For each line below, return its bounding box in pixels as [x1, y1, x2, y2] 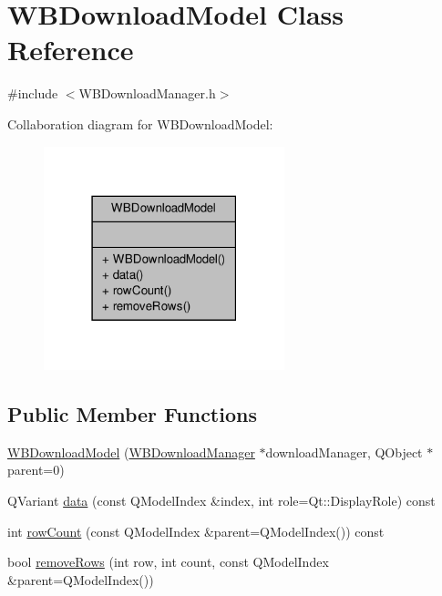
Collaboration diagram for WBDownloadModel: [7, 114, 273, 133]
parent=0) [7, 460, 65, 479]
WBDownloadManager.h [78, 84, 216, 103]
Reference [7, 31, 134, 68]
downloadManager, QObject [265, 442, 423, 461]
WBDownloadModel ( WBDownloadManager [7, 442, 255, 461]
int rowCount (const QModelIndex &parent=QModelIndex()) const [7, 521, 385, 540]
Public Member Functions [7, 399, 257, 427]
